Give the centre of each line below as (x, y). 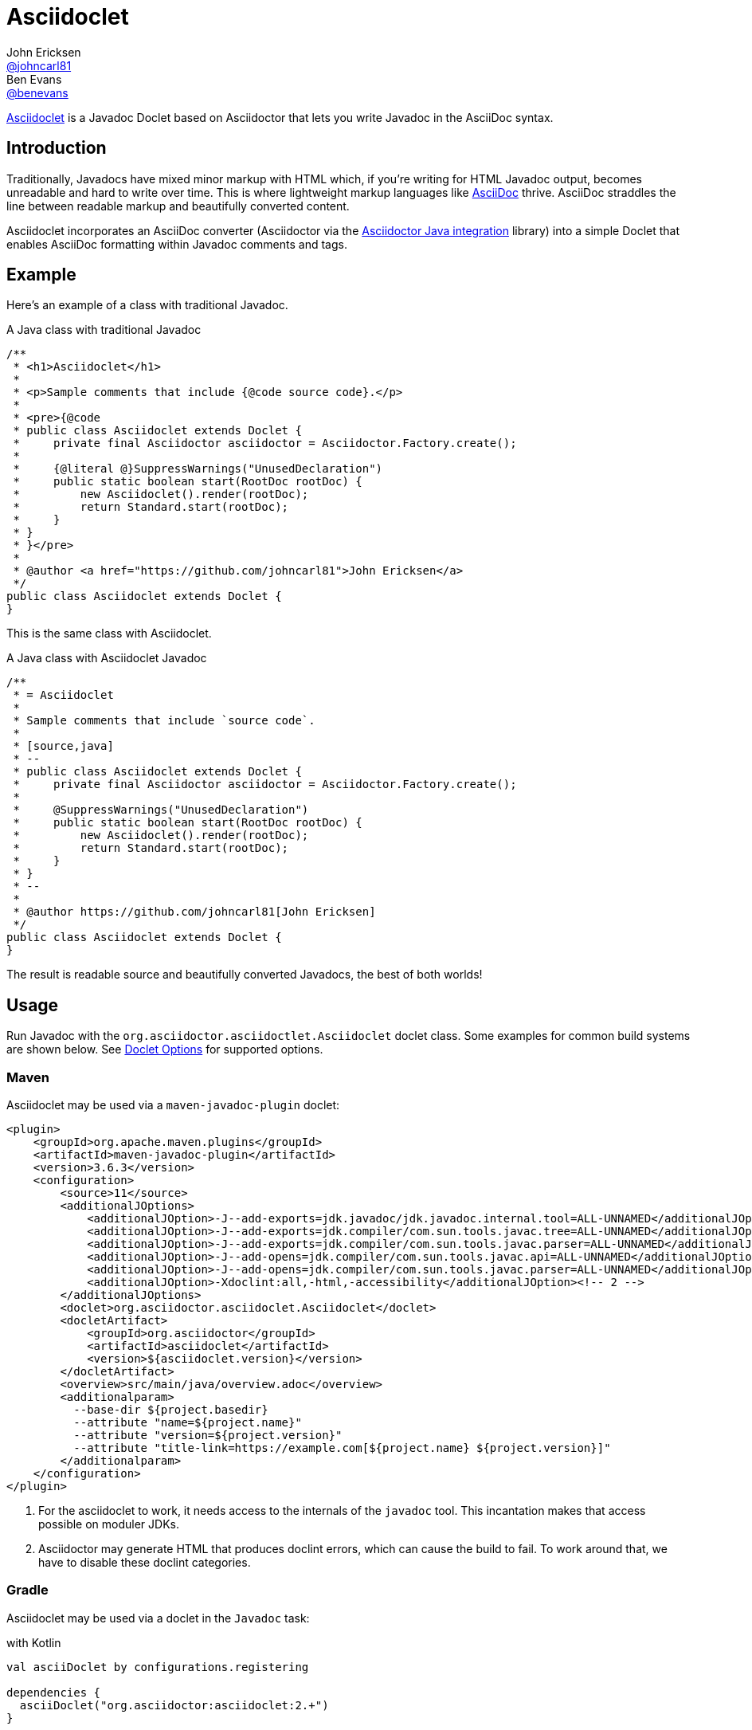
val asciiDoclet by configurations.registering (158, 1667)
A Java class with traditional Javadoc (104, 330)
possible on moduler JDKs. (109, 1524)
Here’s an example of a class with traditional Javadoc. (147, 305)
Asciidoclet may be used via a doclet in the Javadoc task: (158, 1618)
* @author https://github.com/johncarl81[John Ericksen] (194, 912)
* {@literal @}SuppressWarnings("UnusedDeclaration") (198, 469)
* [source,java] (63, 746)
